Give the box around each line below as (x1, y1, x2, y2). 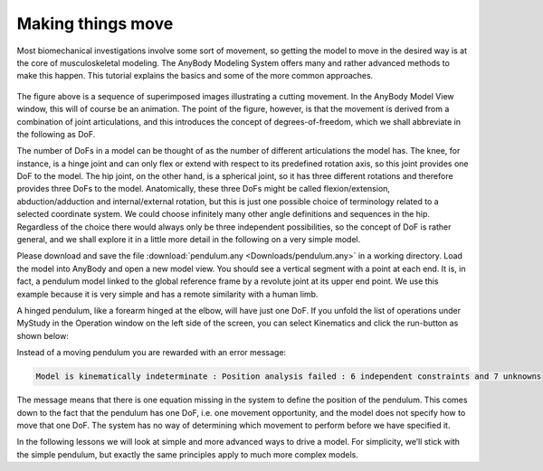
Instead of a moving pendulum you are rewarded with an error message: (16, 347, 287, 358)
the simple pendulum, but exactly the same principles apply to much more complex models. (16, 448, 359, 460)
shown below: (16, 330, 70, 341)
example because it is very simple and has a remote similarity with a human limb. (16, 288, 319, 299)
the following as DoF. (16, 128, 96, 139)
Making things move (16, 14, 174, 33)
